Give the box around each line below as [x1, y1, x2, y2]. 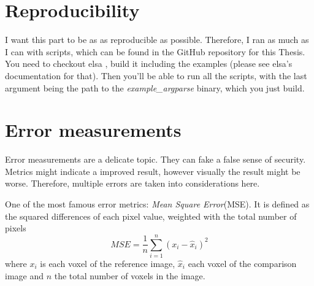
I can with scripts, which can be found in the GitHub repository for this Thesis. [5, 45, 305, 58]
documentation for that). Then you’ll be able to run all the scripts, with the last [5, 69, 307, 82]
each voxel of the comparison [188, 257, 297, 269]
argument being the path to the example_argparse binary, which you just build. [5, 81, 305, 94]
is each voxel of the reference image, [40, 257, 175, 269]
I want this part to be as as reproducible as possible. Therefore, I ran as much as [5, 33, 309, 46]
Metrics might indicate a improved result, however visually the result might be [5, 164, 301, 177]
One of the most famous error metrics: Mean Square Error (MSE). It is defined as [5, 198, 310, 210]
